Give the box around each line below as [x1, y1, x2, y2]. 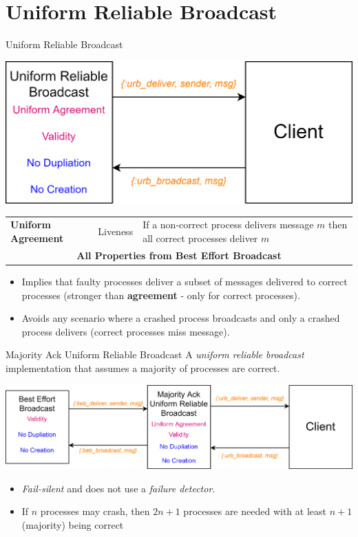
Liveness [98, 224, 134, 239]
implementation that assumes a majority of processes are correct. [6, 360, 280, 375]
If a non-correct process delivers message [143, 217, 314, 232]
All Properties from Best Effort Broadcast [76, 248, 282, 262]
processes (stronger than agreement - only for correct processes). [21, 287, 300, 302]
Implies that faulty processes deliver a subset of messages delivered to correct [21, 274, 348, 288]
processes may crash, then [40, 504, 150, 518]
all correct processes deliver [143, 231, 258, 245]
